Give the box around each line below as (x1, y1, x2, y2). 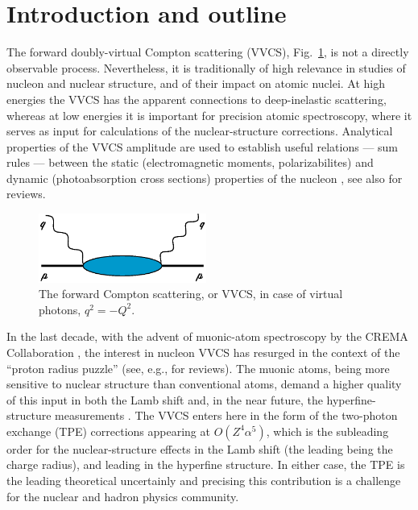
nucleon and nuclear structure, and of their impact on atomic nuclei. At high (6, 75, 386, 92)
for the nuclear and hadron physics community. (6, 487, 239, 504)
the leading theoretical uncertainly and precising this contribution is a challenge (6, 472, 401, 489)
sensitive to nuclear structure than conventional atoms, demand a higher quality (6, 375, 402, 392)
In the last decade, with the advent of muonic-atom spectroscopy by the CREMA (6, 328, 408, 345)
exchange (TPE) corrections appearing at (6, 422, 210, 439)
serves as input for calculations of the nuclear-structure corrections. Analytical (6, 122, 393, 139)
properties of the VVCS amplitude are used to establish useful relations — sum (6, 138, 399, 155)
